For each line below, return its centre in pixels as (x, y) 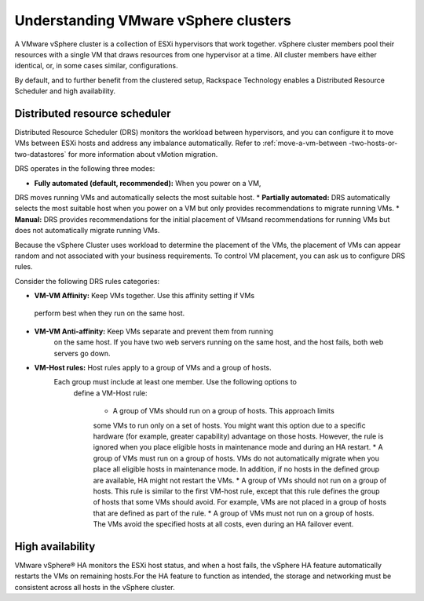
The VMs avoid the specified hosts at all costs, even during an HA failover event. (223, 524)
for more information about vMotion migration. (143, 154)
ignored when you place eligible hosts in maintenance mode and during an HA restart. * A (238, 447)
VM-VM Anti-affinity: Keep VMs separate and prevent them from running (154, 331)
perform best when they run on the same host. (109, 313)
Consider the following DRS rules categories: (87, 281)
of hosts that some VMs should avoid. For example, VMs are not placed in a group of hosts (240, 502)
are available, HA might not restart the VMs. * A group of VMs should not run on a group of (240, 480)
